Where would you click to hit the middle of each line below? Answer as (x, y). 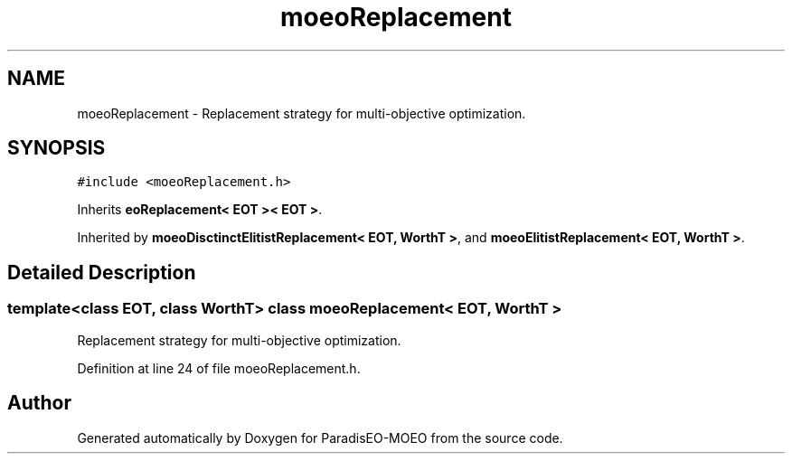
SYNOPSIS (57, 148)
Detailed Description (102, 272)
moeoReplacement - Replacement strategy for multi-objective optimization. (302, 113)
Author (39, 403)
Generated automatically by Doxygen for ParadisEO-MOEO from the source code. (320, 437)
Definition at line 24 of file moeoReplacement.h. (219, 368)
